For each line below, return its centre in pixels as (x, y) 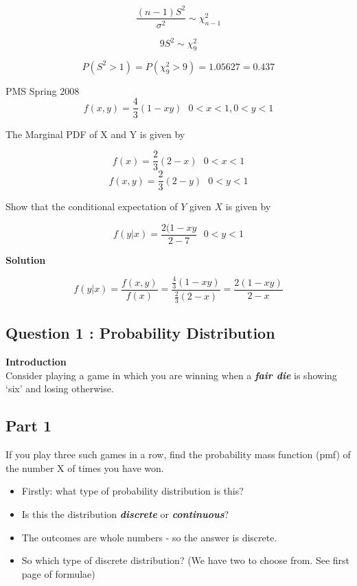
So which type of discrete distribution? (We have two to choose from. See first (186, 560)
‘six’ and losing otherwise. (60, 388)
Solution (26, 259)
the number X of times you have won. (85, 467)
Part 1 (29, 426)
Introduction (36, 362)
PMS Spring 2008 (43, 90)
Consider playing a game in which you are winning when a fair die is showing (171, 375)
